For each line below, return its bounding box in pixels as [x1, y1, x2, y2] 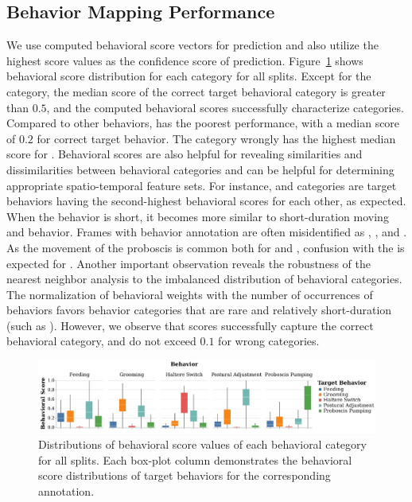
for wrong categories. [218, 333, 320, 349]
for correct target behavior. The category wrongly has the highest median [37, 130, 396, 146]
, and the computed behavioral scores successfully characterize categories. [46, 99, 404, 115]
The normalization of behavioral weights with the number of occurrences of [6, 286, 373, 302]
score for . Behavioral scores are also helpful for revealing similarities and [6, 146, 363, 162]
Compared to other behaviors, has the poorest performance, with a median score [6, 115, 400, 131]
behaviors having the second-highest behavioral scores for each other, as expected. [6, 193, 406, 209]
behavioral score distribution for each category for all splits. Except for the [6, 68, 371, 84]
